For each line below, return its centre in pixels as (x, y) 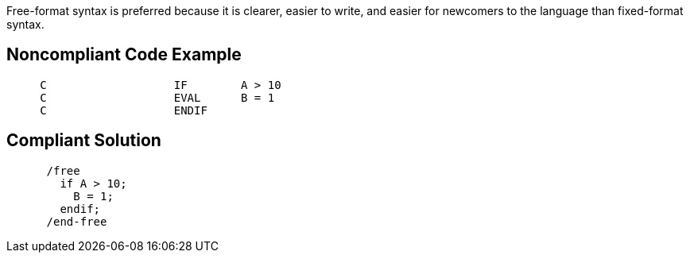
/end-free (77, 221)
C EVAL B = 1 (157, 97)
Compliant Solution (84, 141)
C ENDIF (124, 110)
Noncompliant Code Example (124, 55)
